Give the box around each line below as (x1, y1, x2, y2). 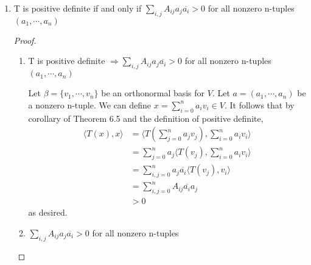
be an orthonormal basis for (101, 87, 205, 99)
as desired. (28, 206, 68, 219)
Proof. (13, 34, 37, 46)
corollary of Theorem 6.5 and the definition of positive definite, (28, 111, 264, 124)
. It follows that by (224, 98, 295, 111)
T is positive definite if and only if (13, 2, 142, 14)
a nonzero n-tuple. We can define (28, 98, 152, 111)
